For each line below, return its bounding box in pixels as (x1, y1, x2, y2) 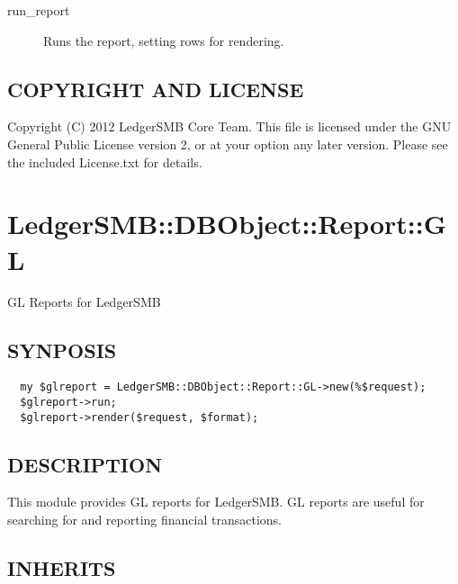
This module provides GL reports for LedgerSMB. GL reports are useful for (7, 492, 425, 511)
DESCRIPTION (7, 450, 163, 478)
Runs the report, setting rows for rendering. (43, 31, 284, 49)
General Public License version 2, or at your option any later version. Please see (7, 134, 448, 153)
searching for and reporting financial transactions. (7, 510, 282, 529)
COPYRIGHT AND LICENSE (7, 75, 304, 103)
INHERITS (7, 554, 116, 582)
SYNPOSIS (7, 337, 117, 364)
